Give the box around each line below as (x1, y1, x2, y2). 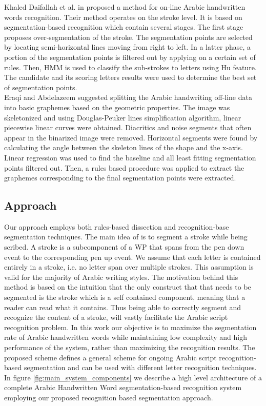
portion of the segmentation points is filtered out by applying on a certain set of (4, 51, 256, 62)
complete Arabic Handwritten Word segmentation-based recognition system (4, 382, 242, 393)
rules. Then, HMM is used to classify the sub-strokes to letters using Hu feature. (4, 62, 257, 72)
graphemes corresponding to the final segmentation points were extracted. (4, 172, 236, 183)
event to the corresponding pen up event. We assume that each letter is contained (4, 251, 261, 262)
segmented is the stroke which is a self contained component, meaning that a (4, 292, 245, 302)
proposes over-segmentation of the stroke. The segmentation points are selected (4, 31, 253, 42)
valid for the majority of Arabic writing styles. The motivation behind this (4, 271, 238, 282)
